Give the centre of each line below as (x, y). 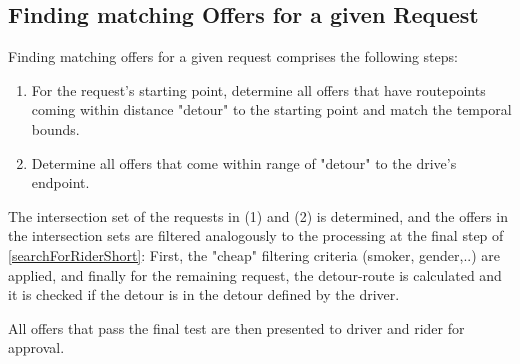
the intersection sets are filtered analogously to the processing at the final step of (256, 235)
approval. (36, 347)
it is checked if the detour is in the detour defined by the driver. (204, 294)
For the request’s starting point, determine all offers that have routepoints (258, 89)
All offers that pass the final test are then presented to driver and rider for (236, 327)
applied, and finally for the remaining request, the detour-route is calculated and (255, 274)
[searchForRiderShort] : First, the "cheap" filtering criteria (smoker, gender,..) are (254, 254)
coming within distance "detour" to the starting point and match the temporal (271, 109)
